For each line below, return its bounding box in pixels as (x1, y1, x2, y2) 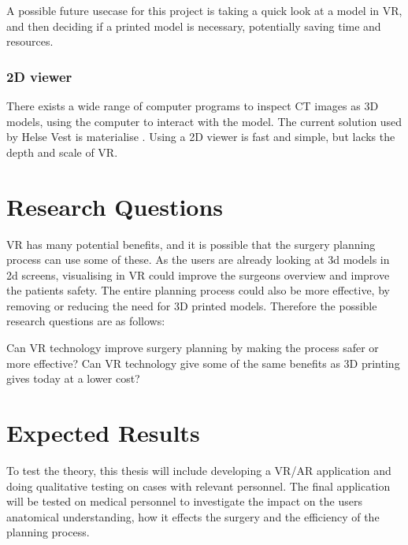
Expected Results (6, 417, 200, 449)
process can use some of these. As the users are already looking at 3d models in (6, 251, 390, 268)
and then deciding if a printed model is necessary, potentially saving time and (6, 17, 381, 34)
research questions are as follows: (6, 313, 165, 329)
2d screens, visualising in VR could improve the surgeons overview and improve (6, 266, 390, 283)
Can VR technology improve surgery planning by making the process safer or (6, 339, 379, 356)
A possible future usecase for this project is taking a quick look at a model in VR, (6, 2, 402, 18)
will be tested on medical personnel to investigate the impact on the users (6, 493, 362, 510)
